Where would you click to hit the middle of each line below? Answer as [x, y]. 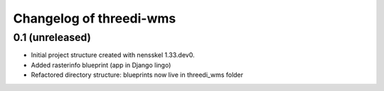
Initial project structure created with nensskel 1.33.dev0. [113, 55]
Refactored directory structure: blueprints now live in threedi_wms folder [137, 75]
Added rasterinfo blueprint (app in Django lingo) [101, 65]
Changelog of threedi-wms [95, 18]
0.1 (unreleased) [52, 37]
